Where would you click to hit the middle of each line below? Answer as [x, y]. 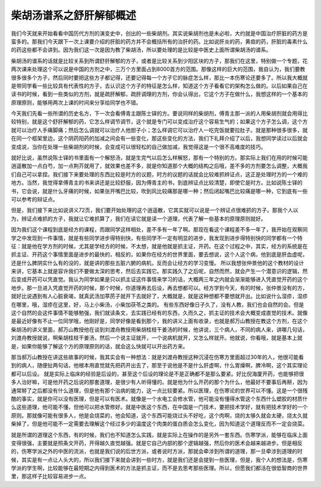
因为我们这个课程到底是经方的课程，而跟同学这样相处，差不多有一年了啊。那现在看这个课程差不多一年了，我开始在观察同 [159, 230]
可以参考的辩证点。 [34, 199]
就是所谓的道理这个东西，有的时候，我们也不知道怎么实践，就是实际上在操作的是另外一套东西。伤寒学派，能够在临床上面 [159, 435]
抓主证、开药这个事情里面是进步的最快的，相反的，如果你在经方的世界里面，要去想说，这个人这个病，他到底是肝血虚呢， [159, 255]
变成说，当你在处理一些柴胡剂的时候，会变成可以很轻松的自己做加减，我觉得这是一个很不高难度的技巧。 [139, 146]
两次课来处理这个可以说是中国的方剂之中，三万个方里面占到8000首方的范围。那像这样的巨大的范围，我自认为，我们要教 [158, 69]
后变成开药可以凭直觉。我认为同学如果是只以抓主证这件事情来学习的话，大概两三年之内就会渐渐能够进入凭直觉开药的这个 [159, 279]
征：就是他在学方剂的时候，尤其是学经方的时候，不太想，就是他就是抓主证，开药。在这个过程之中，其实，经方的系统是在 [159, 246]
